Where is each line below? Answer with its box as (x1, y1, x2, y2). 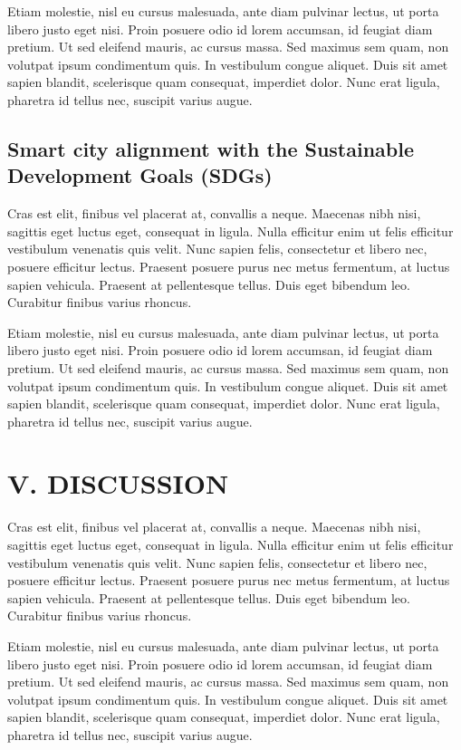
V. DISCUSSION (7, 465, 229, 502)
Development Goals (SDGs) (7, 161, 273, 189)
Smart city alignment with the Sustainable (7, 134, 415, 162)
